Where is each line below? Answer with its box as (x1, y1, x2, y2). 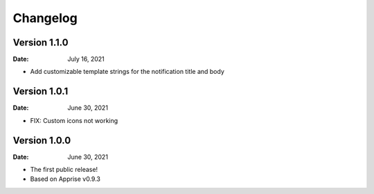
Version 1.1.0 (12, 37, 69, 48)
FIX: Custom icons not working (30, 116, 118, 124)
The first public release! (30, 166, 98, 174)
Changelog (12, 10, 78, 26)
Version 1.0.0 (12, 135, 71, 146)
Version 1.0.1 (12, 86, 69, 97)
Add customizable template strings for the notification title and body (30, 68, 225, 76)
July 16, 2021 (67, 55, 105, 64)
